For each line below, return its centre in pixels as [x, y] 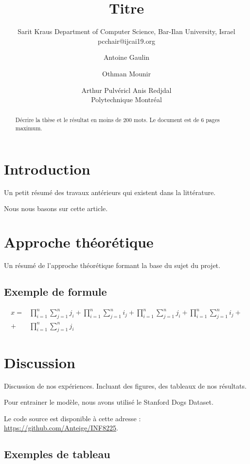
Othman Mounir [126, 73]
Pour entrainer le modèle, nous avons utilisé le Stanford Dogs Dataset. [109, 402]
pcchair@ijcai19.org [126, 41]
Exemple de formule [55, 292]
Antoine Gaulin [126, 57]
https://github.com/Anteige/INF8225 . [61, 428]
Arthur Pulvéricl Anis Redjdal [126, 90]
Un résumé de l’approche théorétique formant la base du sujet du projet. [112, 265]
